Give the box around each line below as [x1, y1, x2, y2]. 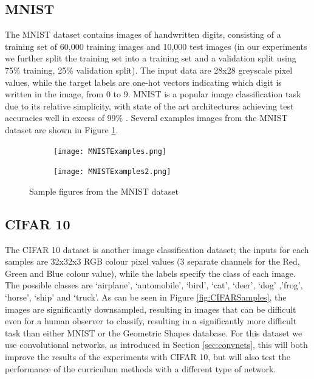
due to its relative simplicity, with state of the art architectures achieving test [5, 99, 294, 112]
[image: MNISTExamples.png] [53, 147, 167, 156]
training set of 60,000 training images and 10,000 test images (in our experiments [5, 40, 307, 52]
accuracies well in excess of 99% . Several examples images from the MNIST [5, 111, 288, 124]
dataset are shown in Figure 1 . [5, 123, 118, 136]
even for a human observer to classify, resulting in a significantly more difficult [5, 315, 297, 327]
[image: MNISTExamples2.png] [53, 167, 171, 176]
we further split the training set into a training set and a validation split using [5, 52, 296, 64]
